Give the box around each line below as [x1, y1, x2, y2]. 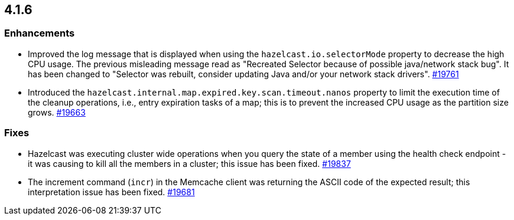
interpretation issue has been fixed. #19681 [28, 186, 195, 197]
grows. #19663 [28, 107, 86, 117]
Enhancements [4, 27, 75, 40]
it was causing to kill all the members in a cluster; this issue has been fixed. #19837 [28, 158, 351, 169]
